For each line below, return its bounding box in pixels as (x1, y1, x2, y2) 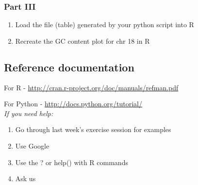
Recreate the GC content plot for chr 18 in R (15, 35, 150, 46)
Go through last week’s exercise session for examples (15, 124, 171, 135)
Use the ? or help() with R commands (15, 157, 128, 167)
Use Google (15, 140, 49, 151)
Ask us (15, 173, 36, 184)
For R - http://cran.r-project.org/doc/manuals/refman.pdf (4, 82, 179, 92)
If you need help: (4, 108, 53, 118)
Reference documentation (4, 59, 134, 74)
